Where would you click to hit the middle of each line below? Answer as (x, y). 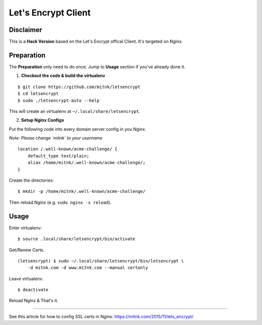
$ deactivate (33, 290)
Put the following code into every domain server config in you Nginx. (78, 129)
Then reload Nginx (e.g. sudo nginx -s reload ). (60, 202)
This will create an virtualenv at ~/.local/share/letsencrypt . (74, 111)
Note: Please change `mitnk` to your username (56, 138)
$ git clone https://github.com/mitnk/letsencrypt (79, 87)
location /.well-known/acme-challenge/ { (67, 149)
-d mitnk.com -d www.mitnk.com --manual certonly (88, 268)
